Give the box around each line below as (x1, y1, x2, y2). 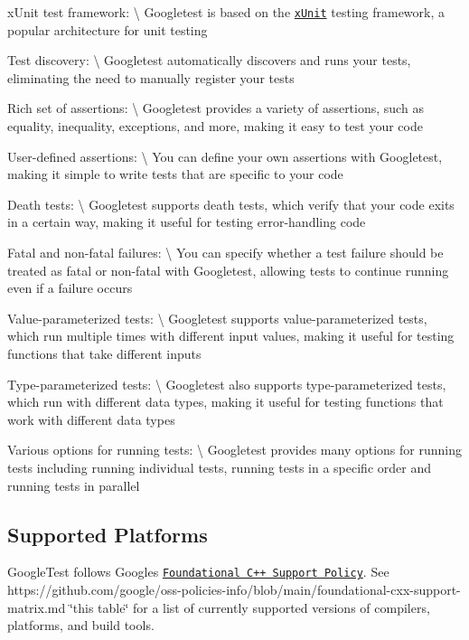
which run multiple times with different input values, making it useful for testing (7, 326, 455, 345)
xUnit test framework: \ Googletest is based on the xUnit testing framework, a (7, 3, 446, 21)
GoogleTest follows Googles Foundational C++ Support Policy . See (7, 562, 389, 581)
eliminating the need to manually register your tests (7, 68, 295, 87)
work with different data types (7, 409, 175, 428)
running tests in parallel (7, 475, 140, 494)
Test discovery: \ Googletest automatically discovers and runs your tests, (7, 51, 411, 70)
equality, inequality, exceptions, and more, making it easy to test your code (7, 117, 423, 136)
